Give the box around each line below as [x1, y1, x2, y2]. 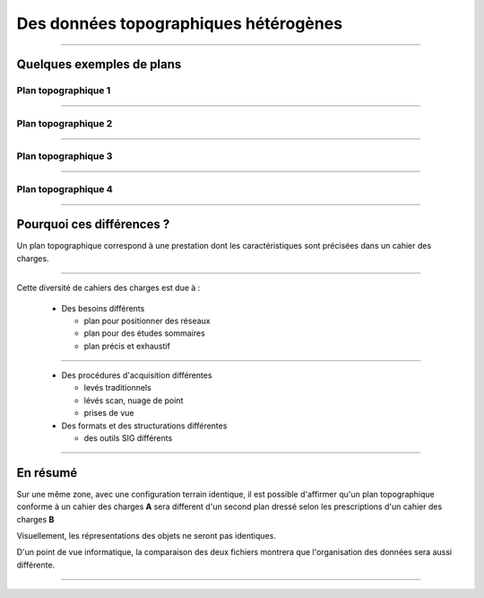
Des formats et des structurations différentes [61, 420, 228, 431]
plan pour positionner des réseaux [83, 315, 211, 326]
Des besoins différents [61, 303, 145, 313]
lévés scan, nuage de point [83, 395, 184, 406]
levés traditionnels [83, 383, 151, 393]
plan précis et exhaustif [83, 340, 170, 351]
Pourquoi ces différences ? [16, 216, 170, 233]
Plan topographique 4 [16, 182, 114, 195]
